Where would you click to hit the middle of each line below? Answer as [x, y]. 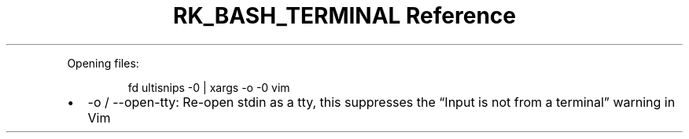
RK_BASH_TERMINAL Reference [344, 16]
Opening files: [103, 63]
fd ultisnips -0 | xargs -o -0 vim [209, 87]
